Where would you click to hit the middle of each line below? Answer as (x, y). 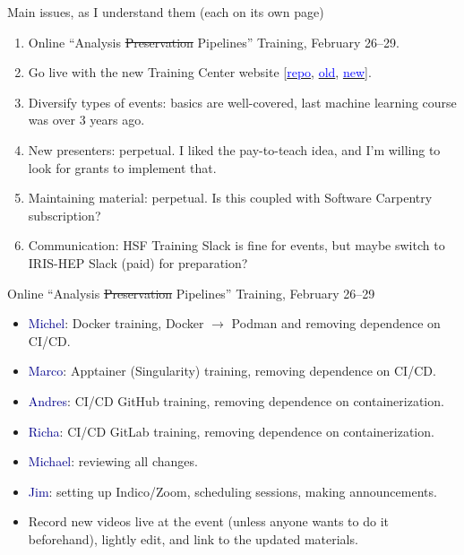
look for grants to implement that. (122, 167)
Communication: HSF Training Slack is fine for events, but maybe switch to (236, 245)
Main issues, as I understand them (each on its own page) (166, 12)
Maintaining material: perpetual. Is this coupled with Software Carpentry (230, 198)
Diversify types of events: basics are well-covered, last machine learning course (242, 102)
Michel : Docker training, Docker (116, 323)
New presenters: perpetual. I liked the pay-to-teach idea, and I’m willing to (234, 149)
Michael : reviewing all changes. (113, 461)
